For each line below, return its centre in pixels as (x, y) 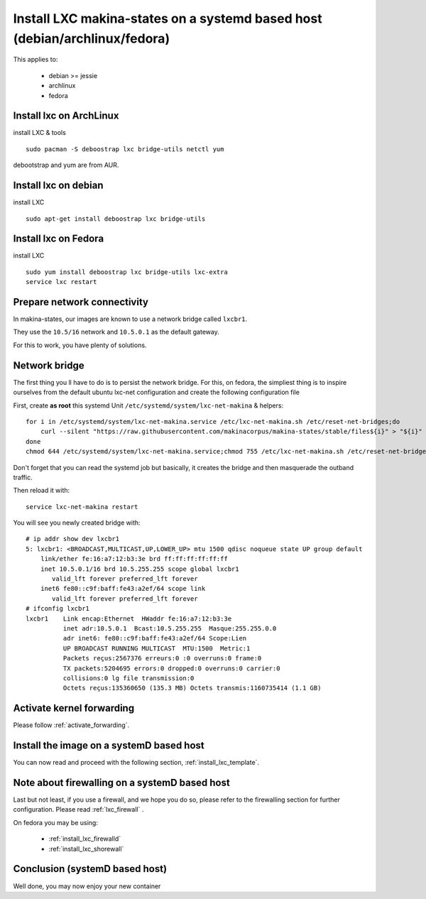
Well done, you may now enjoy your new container (87, 886)
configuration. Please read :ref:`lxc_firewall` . (78, 810)
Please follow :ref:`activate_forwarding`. (71, 725)
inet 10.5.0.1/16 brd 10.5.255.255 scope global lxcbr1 (140, 569)
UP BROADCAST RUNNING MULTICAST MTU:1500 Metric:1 (157, 648)
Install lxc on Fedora (59, 239)
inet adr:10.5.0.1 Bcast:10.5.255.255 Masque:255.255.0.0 (170, 628)
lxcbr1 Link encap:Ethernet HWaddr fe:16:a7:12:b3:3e (129, 619)
